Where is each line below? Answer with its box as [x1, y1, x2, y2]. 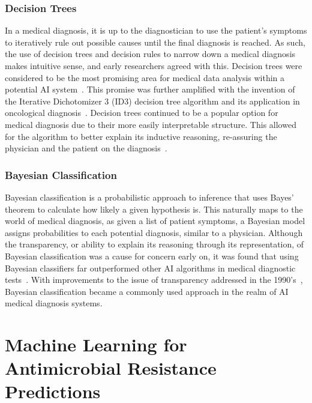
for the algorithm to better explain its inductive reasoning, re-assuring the [5, 130, 277, 142]
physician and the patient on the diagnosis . [5, 142, 167, 154]
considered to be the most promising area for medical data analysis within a [5, 71, 285, 83]
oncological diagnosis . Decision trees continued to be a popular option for [5, 106, 278, 119]
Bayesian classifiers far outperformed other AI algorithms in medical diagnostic [5, 261, 296, 274]
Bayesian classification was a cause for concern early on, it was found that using [5, 249, 299, 262]
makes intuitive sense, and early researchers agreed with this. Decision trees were [5, 59, 302, 71]
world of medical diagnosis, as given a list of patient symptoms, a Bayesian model [5, 214, 305, 227]
